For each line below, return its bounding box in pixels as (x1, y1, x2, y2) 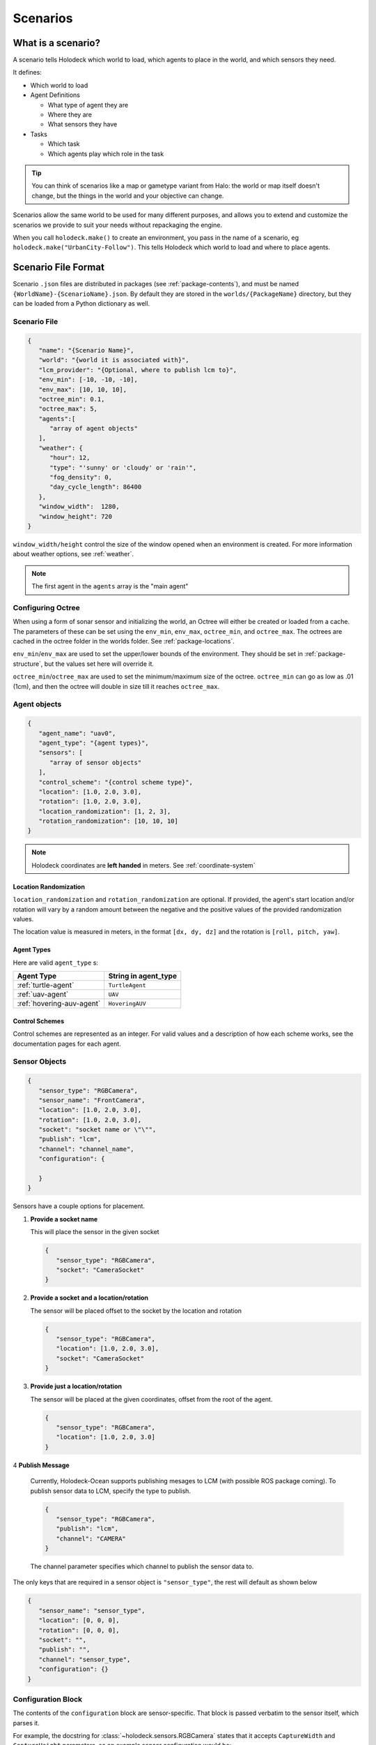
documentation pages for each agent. (13, 1039, 121, 1048)
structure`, (13, 660, 43, 668)
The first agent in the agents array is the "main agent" (31, 582, 189, 591)
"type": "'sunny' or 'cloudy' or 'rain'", (49, 463, 197, 471)
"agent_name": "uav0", (38, 729, 116, 737)
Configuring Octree (13, 602, 80, 612)
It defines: (13, 68, 42, 77)
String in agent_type (108, 971, 178, 981)
